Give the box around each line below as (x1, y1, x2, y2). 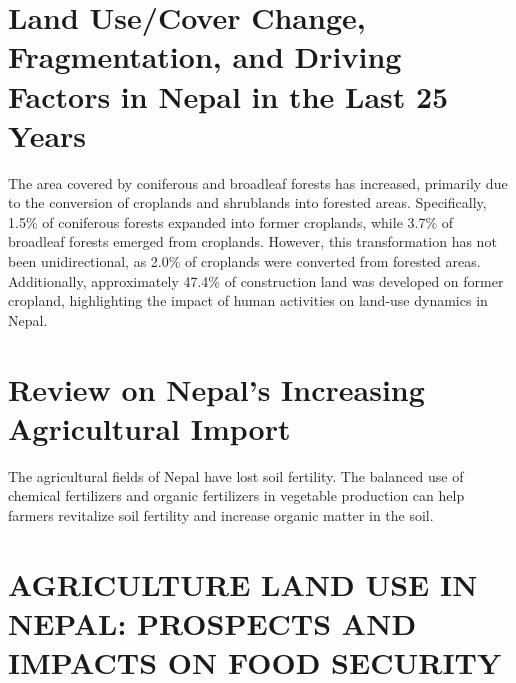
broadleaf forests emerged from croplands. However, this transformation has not (8, 231, 497, 252)
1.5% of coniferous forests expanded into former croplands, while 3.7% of (8, 211, 454, 232)
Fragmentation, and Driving (8, 36, 402, 77)
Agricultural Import (8, 407, 291, 448)
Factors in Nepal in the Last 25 (8, 75, 449, 116)
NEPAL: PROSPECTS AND (8, 602, 417, 643)
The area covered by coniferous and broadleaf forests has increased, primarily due (8, 172, 508, 193)
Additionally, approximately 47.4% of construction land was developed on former (8, 270, 504, 291)
